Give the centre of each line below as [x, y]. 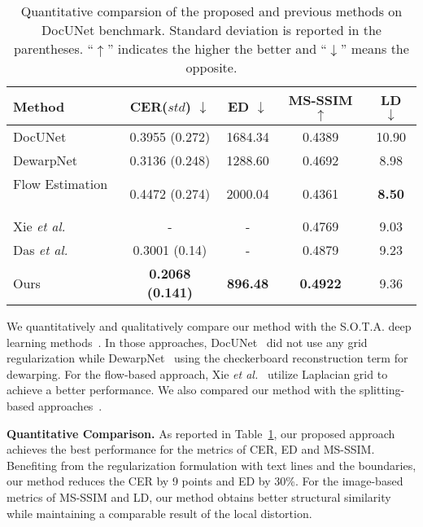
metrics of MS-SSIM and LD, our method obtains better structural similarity [199, 496]
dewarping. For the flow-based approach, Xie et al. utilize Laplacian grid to [197, 373]
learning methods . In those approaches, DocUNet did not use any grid [187, 342]
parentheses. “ [54, 48]
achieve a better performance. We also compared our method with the [181, 390]
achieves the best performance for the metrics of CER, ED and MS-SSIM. [191, 449]
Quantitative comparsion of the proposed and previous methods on [211, 11]
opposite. [211, 67]
